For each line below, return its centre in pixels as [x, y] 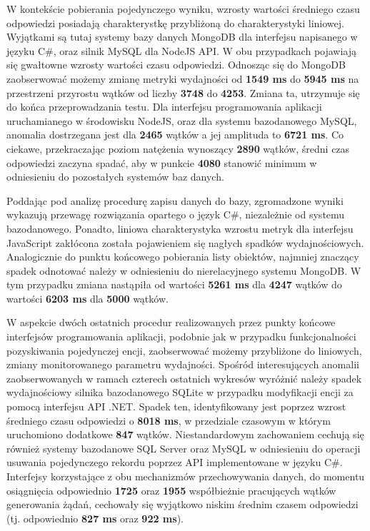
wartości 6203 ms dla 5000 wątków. [87, 298]
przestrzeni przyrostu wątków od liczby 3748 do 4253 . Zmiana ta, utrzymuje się [183, 92]
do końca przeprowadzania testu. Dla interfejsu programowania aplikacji [164, 107]
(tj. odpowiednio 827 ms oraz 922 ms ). [95, 518]
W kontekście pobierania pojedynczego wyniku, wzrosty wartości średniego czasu [183, 9]
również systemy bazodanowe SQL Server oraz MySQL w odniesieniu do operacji [184, 448]
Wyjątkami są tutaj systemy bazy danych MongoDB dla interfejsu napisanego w [182, 37]
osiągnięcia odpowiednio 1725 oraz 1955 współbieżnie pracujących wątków [171, 490]
